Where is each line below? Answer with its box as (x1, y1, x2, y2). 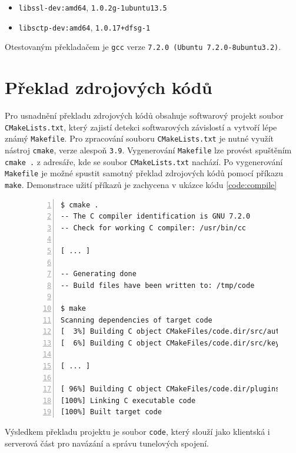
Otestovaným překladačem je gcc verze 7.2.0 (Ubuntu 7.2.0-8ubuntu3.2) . (5, 41, 281, 53)
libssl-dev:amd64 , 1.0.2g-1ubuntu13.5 (18, 1, 167, 13)
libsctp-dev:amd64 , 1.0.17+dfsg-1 (18, 21, 151, 33)
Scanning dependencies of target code (61, 316, 212, 324)
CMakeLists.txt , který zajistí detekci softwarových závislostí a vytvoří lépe (5, 120, 277, 133)
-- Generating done (61, 270, 137, 278)
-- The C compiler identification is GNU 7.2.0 (61, 212, 251, 221)
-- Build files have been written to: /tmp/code (61, 281, 255, 290)
